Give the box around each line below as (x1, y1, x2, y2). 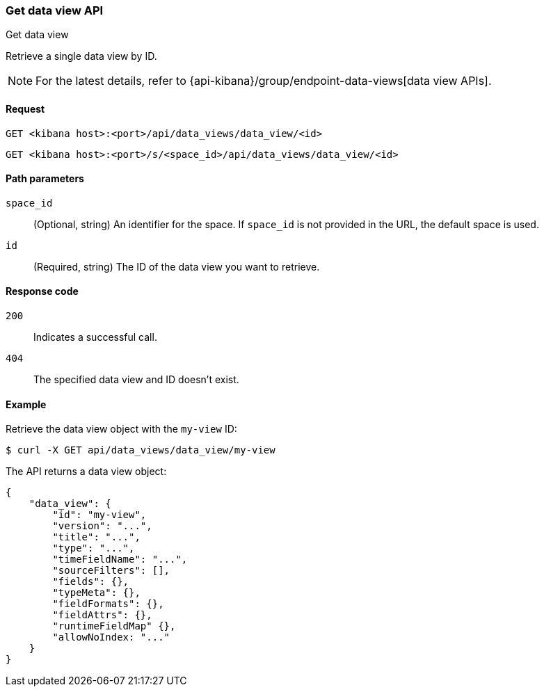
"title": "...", (52, 531, 141, 543)
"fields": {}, (52, 576, 129, 588)
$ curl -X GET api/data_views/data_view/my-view (6, 444, 275, 456)
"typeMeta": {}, (52, 587, 141, 599)
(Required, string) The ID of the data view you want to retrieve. (33, 260, 320, 273)
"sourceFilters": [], (52, 565, 170, 577)
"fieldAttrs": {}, (52, 609, 152, 621)
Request (6, 102, 45, 115)
